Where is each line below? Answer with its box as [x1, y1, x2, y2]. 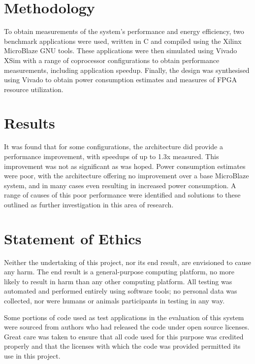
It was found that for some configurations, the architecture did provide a [4, 141, 223, 152]
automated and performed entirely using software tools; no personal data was [4, 286, 237, 296]
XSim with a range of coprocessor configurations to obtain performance [4, 55, 220, 65]
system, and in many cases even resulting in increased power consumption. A [4, 180, 236, 190]
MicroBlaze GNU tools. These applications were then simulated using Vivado [4, 45, 237, 56]
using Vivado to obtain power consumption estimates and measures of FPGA [4, 74, 237, 85]
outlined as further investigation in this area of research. [4, 199, 174, 209]
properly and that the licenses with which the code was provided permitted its [4, 341, 241, 351]
